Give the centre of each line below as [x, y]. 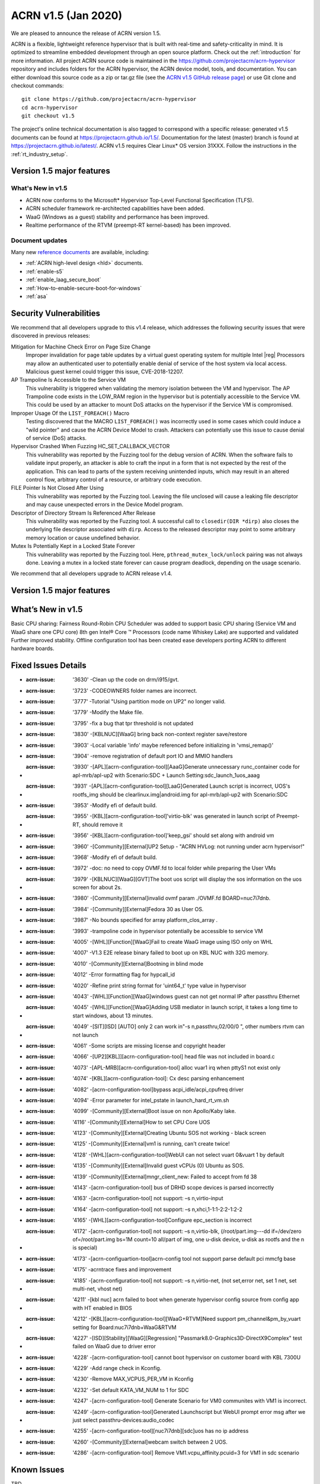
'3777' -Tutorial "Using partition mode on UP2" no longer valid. [149, 702]
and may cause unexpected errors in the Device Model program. [105, 505]
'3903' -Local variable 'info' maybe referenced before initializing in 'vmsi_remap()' [173, 745]
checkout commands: [38, 85]
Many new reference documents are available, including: [80, 252]
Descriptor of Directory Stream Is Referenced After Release [83, 513]
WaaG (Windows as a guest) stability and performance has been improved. [117, 217]
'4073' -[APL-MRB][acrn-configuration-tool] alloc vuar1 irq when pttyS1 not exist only [177, 1067]
